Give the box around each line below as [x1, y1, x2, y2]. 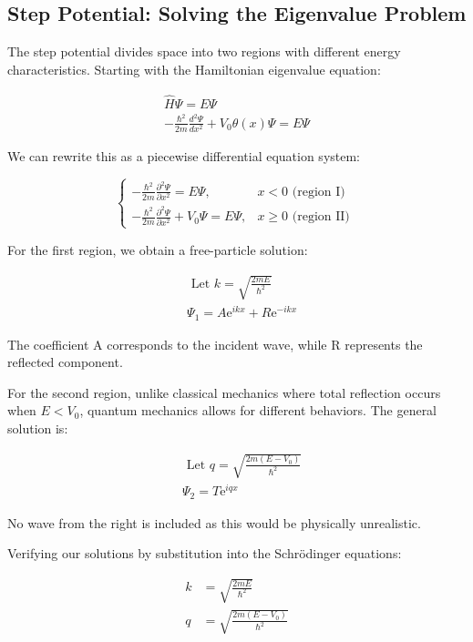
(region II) [292, 210, 350, 224]
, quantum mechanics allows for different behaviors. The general [79, 401, 437, 420]
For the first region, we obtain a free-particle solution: [7, 239, 308, 259]
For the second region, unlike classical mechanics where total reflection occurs [7, 382, 441, 402]
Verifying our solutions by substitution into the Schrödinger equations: [7, 544, 402, 563]
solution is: [7, 418, 68, 437]
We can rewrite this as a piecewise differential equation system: [7, 146, 361, 165]
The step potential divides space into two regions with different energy [7, 42, 401, 61]
